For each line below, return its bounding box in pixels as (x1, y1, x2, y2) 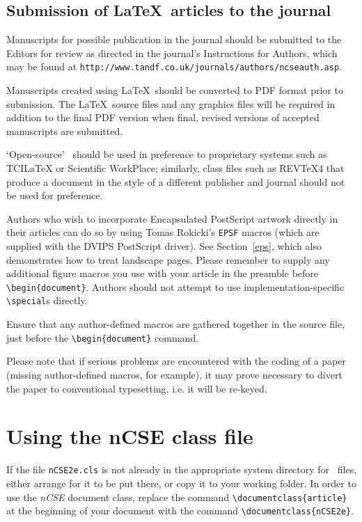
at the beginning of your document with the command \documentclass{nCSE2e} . (6, 503, 354, 518)
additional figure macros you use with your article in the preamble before (6, 266, 319, 280)
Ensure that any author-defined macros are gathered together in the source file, (6, 317, 345, 331)
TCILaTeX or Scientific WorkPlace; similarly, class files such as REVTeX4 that (6, 161, 345, 175)
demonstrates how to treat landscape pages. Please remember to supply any (6, 252, 330, 267)
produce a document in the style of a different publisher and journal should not (6, 174, 345, 189)
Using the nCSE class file (6, 422, 253, 450)
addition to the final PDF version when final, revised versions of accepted (6, 110, 320, 125)
